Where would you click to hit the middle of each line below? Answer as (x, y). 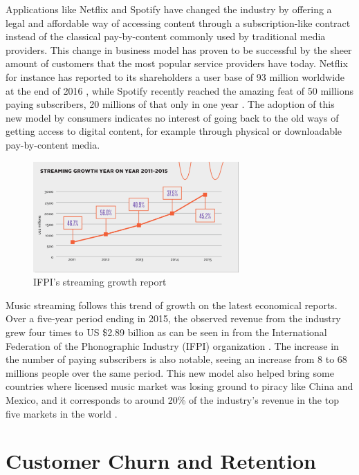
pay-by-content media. (53, 144)
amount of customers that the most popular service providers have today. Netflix (177, 63)
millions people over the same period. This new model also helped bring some (170, 372)
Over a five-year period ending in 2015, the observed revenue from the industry (173, 318)
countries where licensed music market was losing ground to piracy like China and (179, 386)
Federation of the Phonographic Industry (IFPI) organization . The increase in (172, 345)
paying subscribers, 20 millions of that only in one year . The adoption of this (170, 104)
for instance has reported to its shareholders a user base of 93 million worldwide (175, 76)
